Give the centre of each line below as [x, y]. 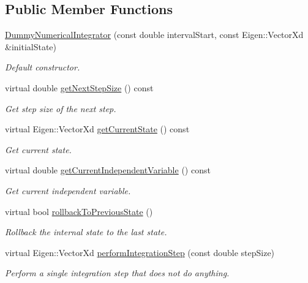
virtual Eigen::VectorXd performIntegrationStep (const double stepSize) [140, 252]
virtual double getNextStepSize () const [79, 87]
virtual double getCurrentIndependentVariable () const [108, 170]
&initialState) [31, 46]
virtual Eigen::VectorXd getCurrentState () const [97, 129]
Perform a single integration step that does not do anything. [117, 273]
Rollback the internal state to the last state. [86, 232]
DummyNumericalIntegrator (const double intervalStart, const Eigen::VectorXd [154, 35]
